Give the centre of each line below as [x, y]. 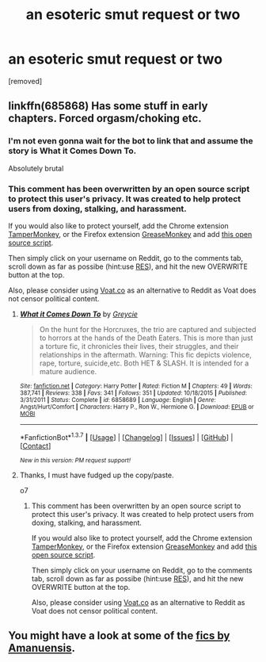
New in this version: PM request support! [75, 460]
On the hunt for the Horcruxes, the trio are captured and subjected [148, 329]
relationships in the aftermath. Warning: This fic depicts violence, [145, 354]
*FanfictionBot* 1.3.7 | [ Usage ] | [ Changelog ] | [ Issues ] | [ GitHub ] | [126, 436]
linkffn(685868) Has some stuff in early [108, 106]
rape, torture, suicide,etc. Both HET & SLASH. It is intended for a [144, 363]
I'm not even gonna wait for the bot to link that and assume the [131, 141]
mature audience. [68, 371]
